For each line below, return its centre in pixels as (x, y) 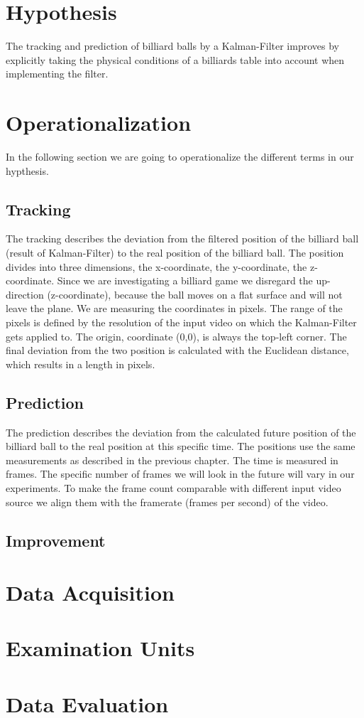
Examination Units (100, 648)
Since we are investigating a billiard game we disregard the (185, 280)
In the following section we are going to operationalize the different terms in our (180, 157)
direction (25, 294)
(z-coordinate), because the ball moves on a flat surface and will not (195, 294)
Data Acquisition (90, 593)
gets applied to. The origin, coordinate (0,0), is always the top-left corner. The (176, 336)
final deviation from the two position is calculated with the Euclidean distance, (177, 350)
